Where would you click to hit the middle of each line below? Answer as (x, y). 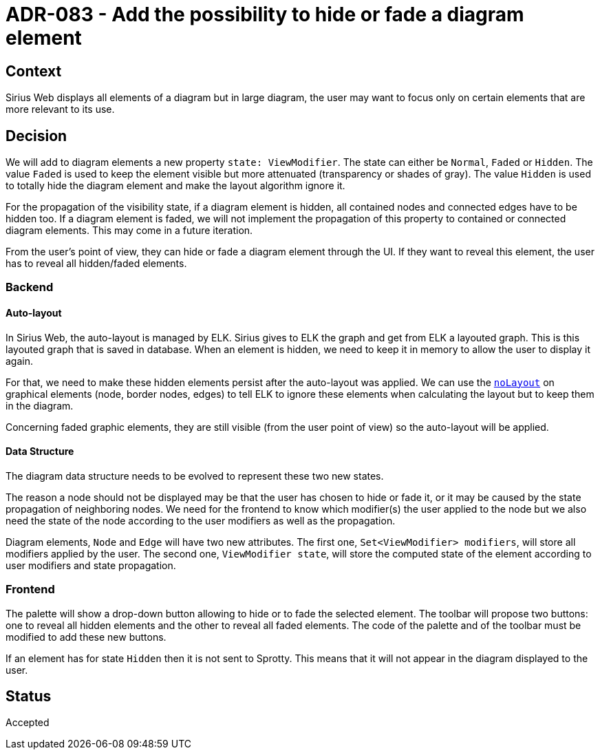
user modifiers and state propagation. (91, 565)
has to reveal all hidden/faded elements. (96, 264)
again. (20, 361)
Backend (30, 287)
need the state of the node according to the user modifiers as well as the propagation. (201, 520)
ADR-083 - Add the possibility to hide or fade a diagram (265, 14)
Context (34, 71)
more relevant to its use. (60, 109)
